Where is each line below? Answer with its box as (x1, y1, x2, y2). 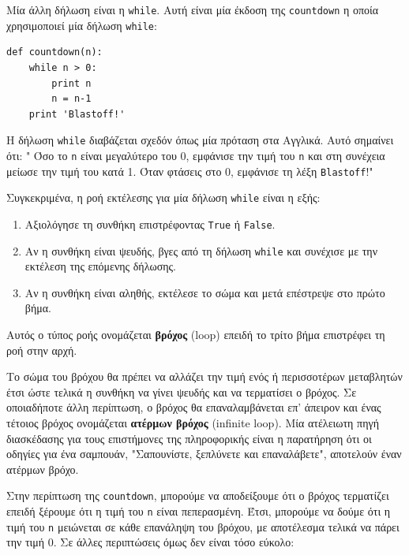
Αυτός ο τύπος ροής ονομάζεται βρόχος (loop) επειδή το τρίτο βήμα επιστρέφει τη (6, 326, 385, 342)
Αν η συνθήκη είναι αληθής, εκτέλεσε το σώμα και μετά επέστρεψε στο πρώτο (24, 284, 385, 300)
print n (51, 77, 92, 89)
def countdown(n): (6, 47, 103, 58)
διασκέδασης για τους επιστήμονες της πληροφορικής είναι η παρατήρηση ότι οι (6, 430, 372, 446)
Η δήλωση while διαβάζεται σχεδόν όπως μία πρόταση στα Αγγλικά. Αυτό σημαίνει (6, 132, 394, 148)
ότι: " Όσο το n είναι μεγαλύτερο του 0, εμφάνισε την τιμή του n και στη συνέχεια (6, 147, 385, 163)
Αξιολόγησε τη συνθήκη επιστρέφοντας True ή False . (24, 215, 276, 232)
